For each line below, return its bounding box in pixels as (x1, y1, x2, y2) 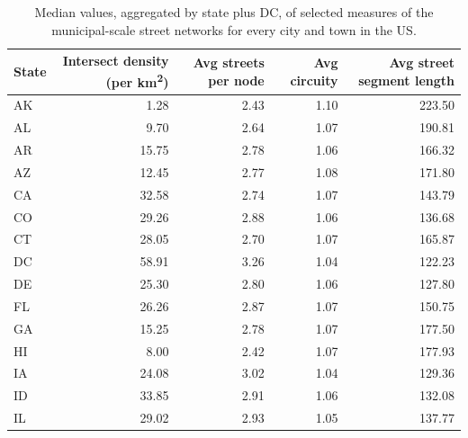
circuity (290, 70, 338, 89)
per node (208, 70, 265, 89)
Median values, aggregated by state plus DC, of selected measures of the (34, 3, 434, 21)
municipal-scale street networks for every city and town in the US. (51, 20, 417, 39)
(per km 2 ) (105, 69, 169, 91)
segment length (358, 70, 454, 89)
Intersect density (62, 51, 169, 70)
